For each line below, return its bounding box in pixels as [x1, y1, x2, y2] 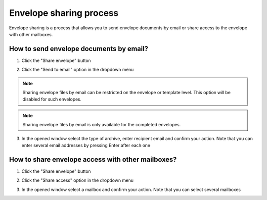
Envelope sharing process [9, 7, 119, 18]
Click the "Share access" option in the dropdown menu [21, 177, 133, 183]
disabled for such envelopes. [22, 97, 82, 102]
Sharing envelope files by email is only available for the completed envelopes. [22, 122, 181, 128]
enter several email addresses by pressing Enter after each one [21, 142, 151, 148]
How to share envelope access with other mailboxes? [9, 155, 177, 163]
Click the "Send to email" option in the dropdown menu [21, 67, 134, 73]
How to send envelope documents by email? [9, 45, 148, 53]
